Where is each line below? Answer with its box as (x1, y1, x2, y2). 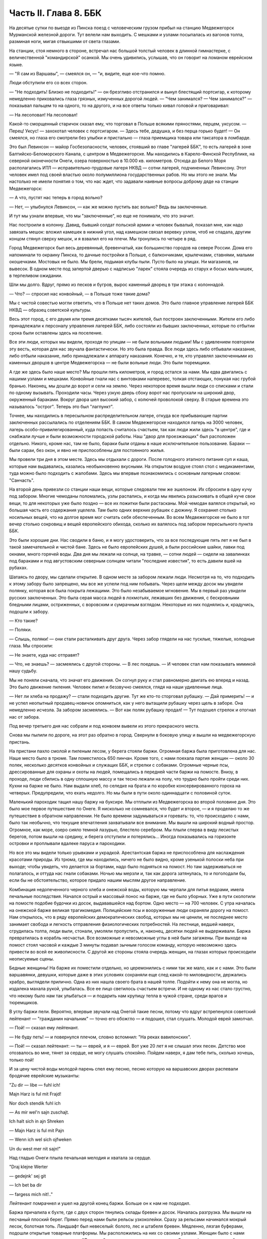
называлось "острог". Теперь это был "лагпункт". (9, 403, 114, 409)
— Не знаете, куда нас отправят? (9, 652, 80, 658)
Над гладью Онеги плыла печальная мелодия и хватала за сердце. (9, 1155, 151, 1161)
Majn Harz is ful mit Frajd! (9, 1091, 61, 1097)
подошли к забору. (9, 609, 49, 615)
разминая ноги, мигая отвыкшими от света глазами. (9, 39, 121, 45)
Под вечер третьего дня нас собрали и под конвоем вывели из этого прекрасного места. (9, 723, 200, 729)
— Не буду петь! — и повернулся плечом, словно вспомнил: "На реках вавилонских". (9, 1034, 191, 1040)
